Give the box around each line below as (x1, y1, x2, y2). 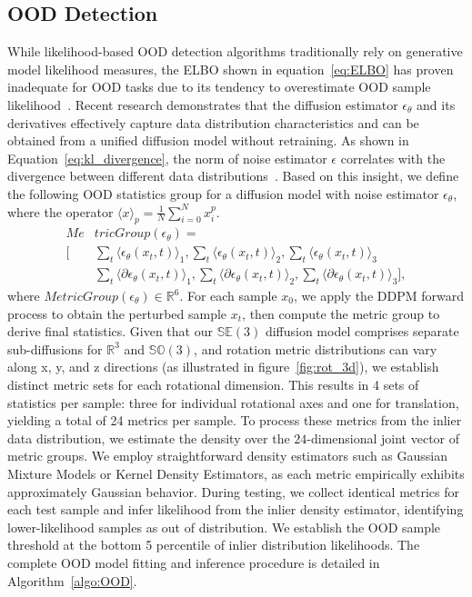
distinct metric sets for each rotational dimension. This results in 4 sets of (7, 375, 419, 393)
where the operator (7, 202, 114, 221)
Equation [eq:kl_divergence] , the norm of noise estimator (7, 148, 327, 167)
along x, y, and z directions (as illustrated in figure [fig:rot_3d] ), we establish (7, 357, 439, 376)
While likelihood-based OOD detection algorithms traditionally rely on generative (7, 42, 463, 61)
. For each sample (179, 286, 277, 305)
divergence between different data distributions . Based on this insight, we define (7, 166, 459, 185)
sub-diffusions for (7, 339, 103, 358)
